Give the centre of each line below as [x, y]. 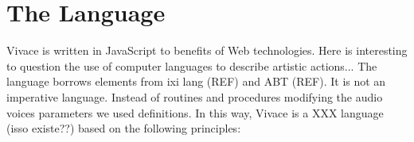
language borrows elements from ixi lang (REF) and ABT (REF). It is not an [196, 81]
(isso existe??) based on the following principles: [124, 128]
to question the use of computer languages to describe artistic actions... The [192, 65]
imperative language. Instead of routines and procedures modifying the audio [195, 96]
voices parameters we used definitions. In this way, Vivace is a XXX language [195, 112]
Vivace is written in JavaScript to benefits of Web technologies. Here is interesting [207, 50]
